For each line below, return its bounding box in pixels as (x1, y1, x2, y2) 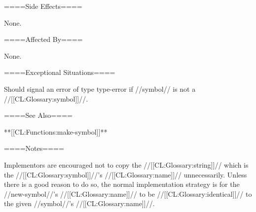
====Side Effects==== (4, 1, 82, 11)
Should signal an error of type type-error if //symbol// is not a (4, 83, 196, 94)
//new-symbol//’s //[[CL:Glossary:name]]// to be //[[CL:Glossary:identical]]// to (4, 188, 252, 199)
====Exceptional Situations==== (4, 67, 115, 77)
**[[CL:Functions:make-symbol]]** (4, 126, 108, 137)
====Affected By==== (4, 34, 83, 44)
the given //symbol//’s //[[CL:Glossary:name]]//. (4, 198, 155, 209)
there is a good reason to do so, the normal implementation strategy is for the (4, 179, 240, 189)
